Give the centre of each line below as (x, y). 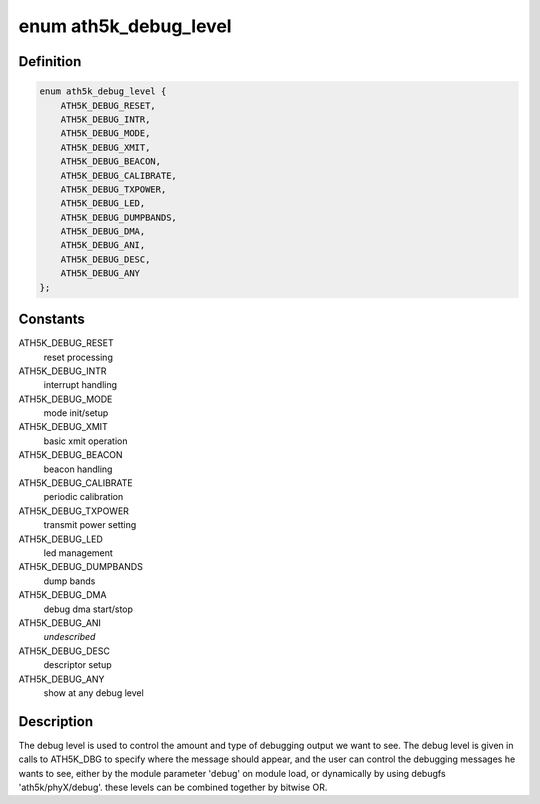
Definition (50, 61)
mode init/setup (76, 413)
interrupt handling (80, 385)
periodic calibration (83, 497)
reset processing (78, 357)
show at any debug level (93, 692)
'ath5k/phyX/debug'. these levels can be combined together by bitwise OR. (173, 787)
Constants (51, 319)
